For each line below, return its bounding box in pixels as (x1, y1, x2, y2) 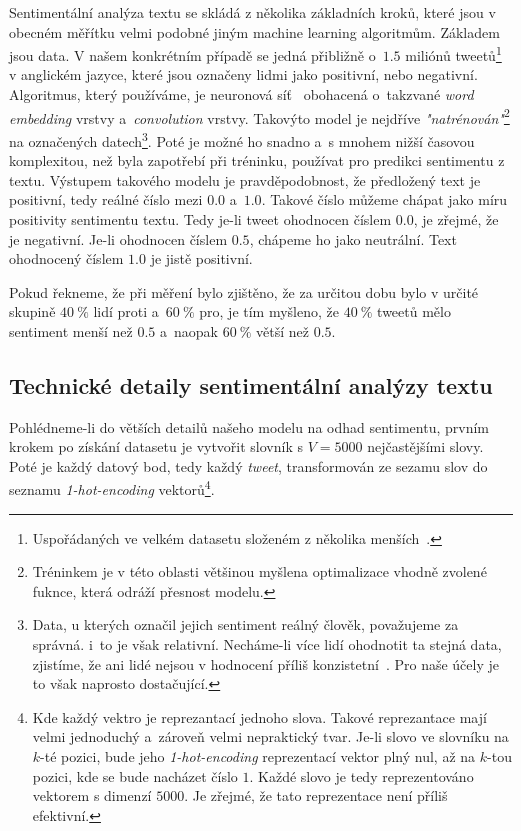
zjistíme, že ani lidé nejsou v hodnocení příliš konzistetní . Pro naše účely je (32, 653, 499, 674)
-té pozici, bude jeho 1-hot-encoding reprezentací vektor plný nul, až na (40, 746, 476, 767)
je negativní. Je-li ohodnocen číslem (9, 228, 228, 249)
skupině (9, 301, 56, 322)
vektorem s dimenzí (32, 785, 152, 806)
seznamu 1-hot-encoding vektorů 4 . (9, 476, 215, 500)
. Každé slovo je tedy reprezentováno (249, 765, 474, 786)
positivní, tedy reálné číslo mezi (9, 189, 203, 210)
